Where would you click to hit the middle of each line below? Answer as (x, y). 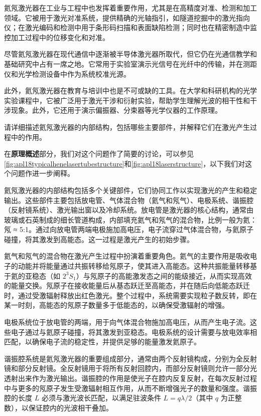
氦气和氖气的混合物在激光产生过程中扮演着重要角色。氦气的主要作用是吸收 (127, 256)
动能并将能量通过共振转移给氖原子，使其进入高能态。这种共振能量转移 (134, 266)
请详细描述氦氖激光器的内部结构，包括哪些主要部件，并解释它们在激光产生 (127, 127)
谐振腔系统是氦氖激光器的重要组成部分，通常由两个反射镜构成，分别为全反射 (130, 358)
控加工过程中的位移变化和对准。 (57, 37)
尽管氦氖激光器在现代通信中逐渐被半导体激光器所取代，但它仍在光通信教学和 (130, 54)
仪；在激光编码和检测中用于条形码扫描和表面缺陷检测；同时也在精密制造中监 (130, 27)
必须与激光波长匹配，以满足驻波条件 (101, 398)
